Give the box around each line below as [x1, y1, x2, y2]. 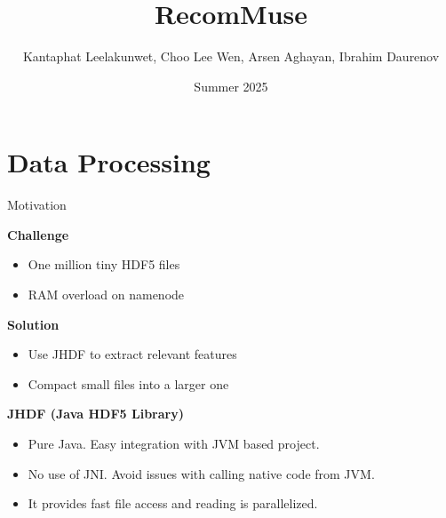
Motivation [7, 195, 67, 214]
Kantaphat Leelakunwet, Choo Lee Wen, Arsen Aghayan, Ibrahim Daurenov [22, 47, 440, 66]
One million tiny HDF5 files [28, 255, 180, 274]
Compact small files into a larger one [28, 374, 229, 393]
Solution [7, 315, 60, 333]
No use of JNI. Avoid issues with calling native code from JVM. [28, 464, 375, 482]
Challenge [7, 225, 69, 243]
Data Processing [7, 144, 211, 180]
